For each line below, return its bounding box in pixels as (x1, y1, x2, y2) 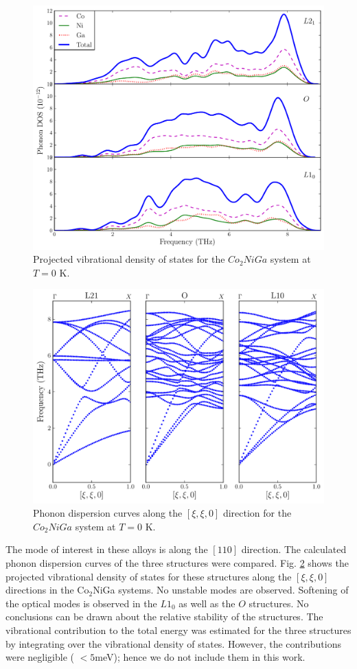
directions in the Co (5, 583, 89, 597)
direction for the (222, 506, 292, 520)
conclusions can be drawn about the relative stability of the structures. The (5, 609, 323, 624)
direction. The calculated (241, 542, 347, 556)
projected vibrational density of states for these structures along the (5, 569, 292, 583)
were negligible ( (5, 650, 74, 664)
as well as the (178, 596, 235, 610)
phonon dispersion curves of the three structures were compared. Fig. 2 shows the (5, 556, 349, 570)
